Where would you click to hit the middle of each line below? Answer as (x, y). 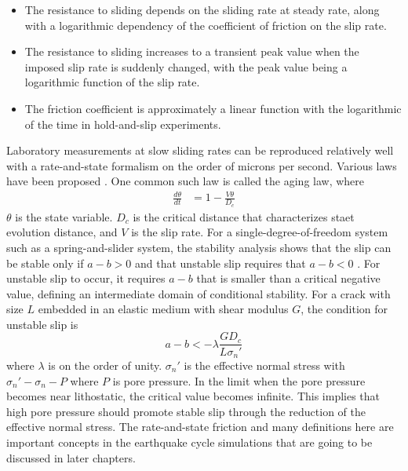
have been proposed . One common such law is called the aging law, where (186, 181)
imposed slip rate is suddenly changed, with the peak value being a (186, 66)
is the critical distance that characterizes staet (244, 216)
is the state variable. (64, 216)
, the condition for (344, 309)
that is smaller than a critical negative (288, 278)
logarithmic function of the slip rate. (112, 82)
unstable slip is (42, 324)
